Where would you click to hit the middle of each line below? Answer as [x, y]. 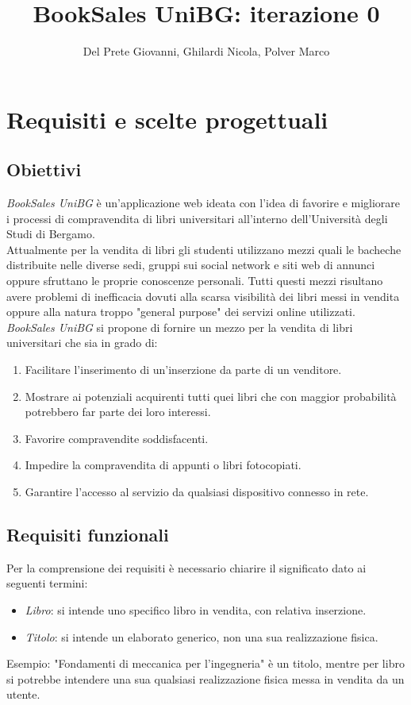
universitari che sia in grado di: [82, 343]
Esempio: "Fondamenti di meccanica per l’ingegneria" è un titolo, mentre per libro [205, 663]
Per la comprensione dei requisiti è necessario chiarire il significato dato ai [186, 567]
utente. [23, 694]
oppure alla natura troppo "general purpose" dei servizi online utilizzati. [181, 312]
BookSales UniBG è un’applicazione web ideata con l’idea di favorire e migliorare [204, 203]
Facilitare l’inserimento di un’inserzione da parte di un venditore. [183, 370]
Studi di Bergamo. [51, 234]
